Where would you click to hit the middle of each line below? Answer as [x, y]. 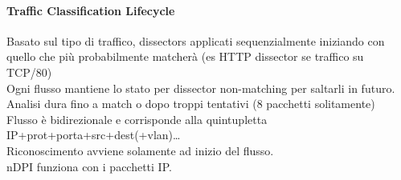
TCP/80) [29, 72]
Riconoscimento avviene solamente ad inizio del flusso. [140, 150]
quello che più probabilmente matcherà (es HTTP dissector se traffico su [185, 56]
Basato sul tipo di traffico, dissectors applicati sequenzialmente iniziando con [196, 40]
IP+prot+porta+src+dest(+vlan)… [94, 135]
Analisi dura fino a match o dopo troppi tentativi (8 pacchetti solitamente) [191, 104]
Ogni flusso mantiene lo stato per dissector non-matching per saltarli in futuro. [201, 88]
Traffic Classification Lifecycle [91, 10]
